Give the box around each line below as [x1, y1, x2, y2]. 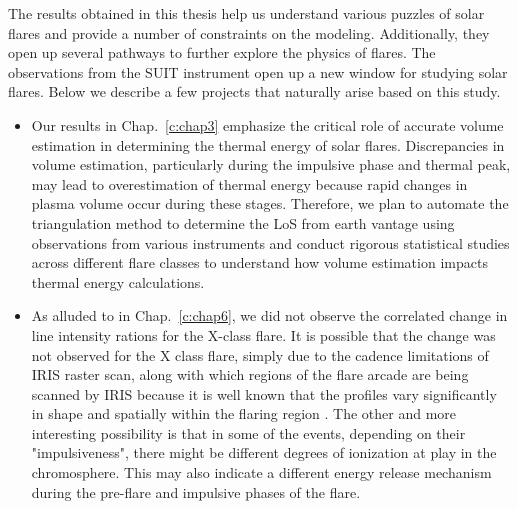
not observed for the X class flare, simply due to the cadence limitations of [31, 344, 489, 365]
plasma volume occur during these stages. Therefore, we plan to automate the [31, 193, 509, 214]
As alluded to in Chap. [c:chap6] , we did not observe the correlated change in [31, 305, 508, 326]
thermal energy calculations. [31, 271, 205, 292]
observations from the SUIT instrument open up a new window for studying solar [8, 61, 508, 82]
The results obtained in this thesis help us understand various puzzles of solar [8, 3, 485, 23]
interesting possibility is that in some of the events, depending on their [31, 422, 466, 443]
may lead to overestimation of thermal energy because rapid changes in [31, 173, 468, 194]
